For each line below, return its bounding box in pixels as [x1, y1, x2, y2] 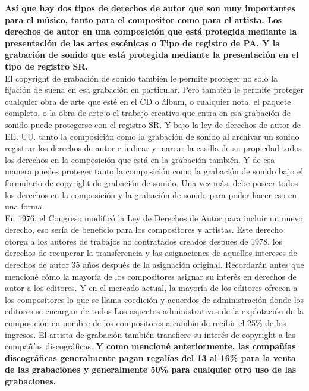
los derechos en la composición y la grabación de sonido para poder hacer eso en [5, 188, 297, 201]
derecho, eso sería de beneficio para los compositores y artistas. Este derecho [5, 223, 283, 236]
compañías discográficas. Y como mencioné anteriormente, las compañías [5, 340, 296, 352]
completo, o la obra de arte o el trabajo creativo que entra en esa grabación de [5, 107, 291, 119]
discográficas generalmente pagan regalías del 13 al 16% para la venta [5, 351, 296, 364]
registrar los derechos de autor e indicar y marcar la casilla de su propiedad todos [5, 142, 302, 154]
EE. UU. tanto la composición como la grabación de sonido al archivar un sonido [5, 130, 299, 142]
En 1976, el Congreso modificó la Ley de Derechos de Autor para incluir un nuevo [5, 211, 303, 224]
